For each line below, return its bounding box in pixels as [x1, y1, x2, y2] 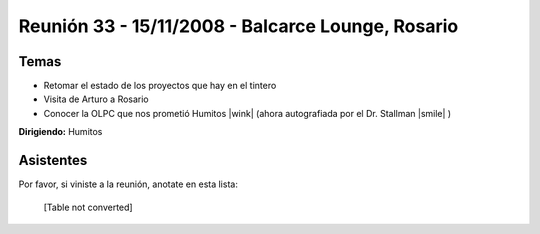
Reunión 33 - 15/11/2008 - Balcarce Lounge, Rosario [18, 15, 459, 37]
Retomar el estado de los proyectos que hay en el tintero [43, 80, 277, 92]
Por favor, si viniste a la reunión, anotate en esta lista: [18, 178, 239, 190]
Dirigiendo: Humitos [18, 126, 103, 138]
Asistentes [18, 152, 88, 169]
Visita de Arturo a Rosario [43, 93, 149, 105]
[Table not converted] [43, 201, 134, 213]
